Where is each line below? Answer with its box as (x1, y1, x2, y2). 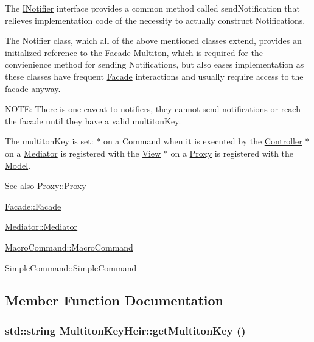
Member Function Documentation (5, 291, 224, 310)
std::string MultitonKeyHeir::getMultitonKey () (5, 322, 246, 338)
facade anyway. (5, 82, 61, 94)
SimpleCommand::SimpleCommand (5, 261, 137, 274)
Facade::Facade (5, 199, 61, 212)
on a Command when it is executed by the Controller (103, 135, 302, 148)
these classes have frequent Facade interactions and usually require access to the (5, 69, 304, 82)
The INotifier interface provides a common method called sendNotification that (5, 2, 300, 14)
